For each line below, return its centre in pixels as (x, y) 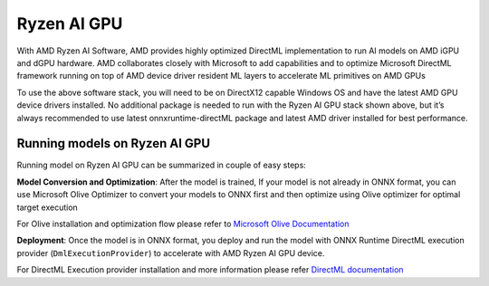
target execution (48, 207)
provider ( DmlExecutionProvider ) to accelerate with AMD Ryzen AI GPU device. (171, 253)
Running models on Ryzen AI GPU (114, 143)
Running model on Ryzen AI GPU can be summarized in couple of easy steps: (162, 165)
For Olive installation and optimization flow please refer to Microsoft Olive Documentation (183, 224)
